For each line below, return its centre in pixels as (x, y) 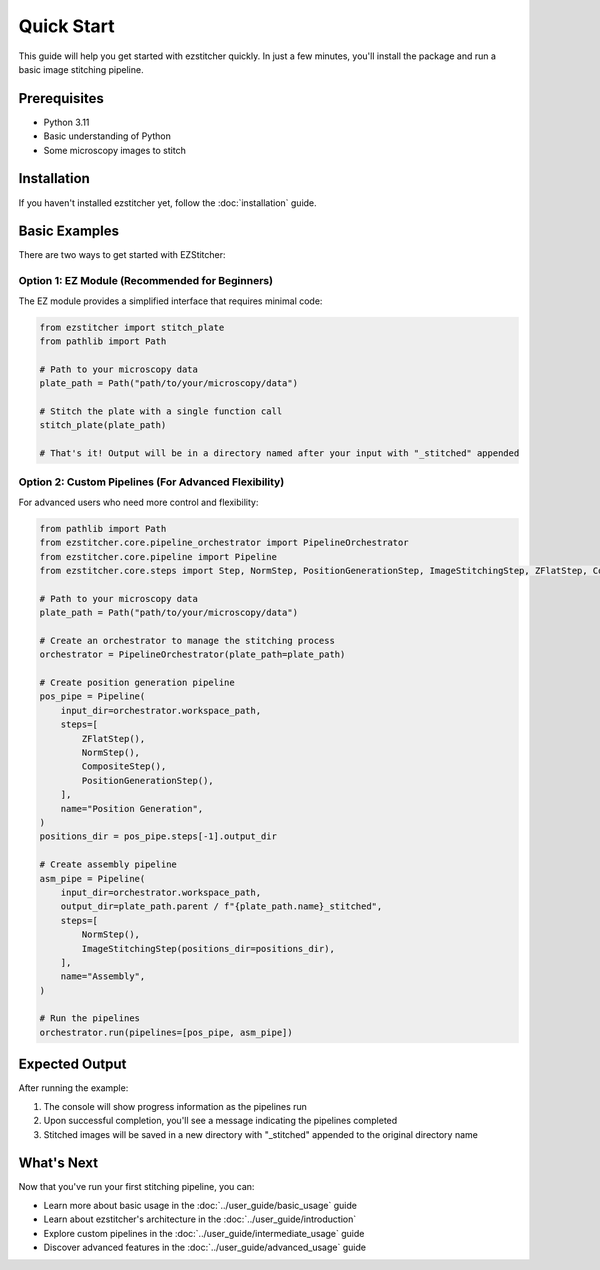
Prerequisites (61, 98)
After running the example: (73, 1088)
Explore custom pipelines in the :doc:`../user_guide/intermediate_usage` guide (204, 1233)
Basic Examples (69, 231)
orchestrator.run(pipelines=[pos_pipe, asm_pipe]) (166, 1032)
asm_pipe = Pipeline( (92, 878)
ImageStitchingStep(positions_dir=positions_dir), (208, 948)
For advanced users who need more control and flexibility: (138, 502)
